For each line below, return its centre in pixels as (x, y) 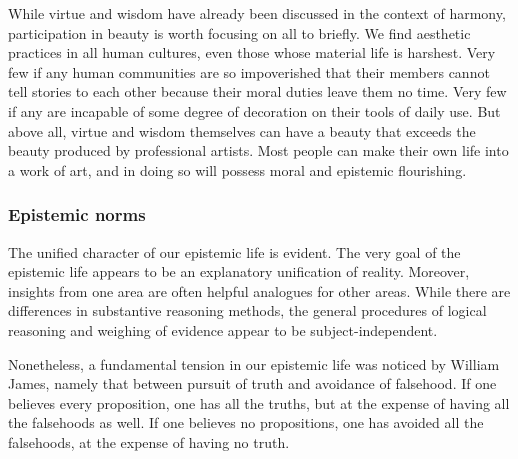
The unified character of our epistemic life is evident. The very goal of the (234, 251)
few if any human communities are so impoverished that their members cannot (249, 71)
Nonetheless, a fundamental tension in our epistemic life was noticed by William (254, 363)
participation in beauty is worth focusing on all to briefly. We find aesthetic (239, 32)
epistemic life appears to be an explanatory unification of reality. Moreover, (239, 271)
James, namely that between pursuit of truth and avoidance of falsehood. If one (252, 383)
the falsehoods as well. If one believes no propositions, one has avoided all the (246, 422)
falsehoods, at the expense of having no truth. (149, 441)
